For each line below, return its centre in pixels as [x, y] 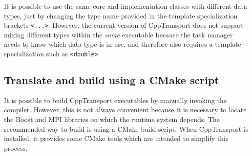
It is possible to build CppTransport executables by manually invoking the [115, 100]
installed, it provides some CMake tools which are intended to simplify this [116, 138]
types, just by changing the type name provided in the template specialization [121, 15]
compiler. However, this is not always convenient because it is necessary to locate [125, 110]
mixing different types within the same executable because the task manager [118, 34]
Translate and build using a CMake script [112, 80]
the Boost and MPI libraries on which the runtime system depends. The [112, 119]
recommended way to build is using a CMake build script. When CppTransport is [126, 129]
